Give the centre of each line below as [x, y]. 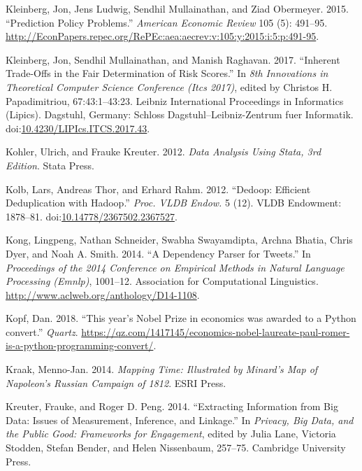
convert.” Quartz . [42, 331]
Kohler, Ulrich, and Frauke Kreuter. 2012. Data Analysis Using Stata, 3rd [164, 152]
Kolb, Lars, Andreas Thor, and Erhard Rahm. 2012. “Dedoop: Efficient [158, 189]
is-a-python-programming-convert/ [80, 345]
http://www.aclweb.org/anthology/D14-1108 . [103, 294]
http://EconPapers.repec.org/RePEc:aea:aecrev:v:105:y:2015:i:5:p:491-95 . [162, 36]
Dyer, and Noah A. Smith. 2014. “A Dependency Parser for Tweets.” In [158, 253]
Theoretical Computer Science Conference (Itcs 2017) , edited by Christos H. [169, 86]
